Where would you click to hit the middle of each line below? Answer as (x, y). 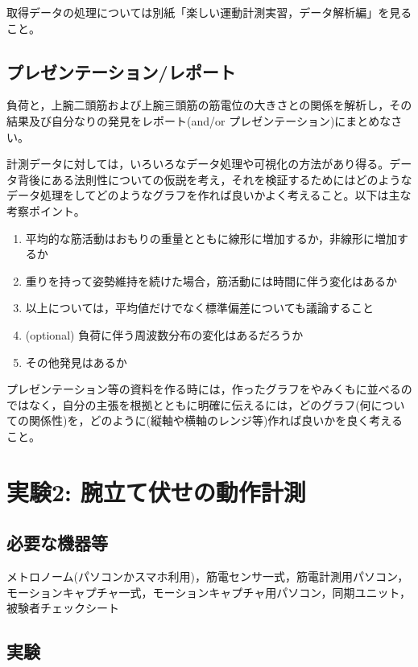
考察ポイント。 (46, 210)
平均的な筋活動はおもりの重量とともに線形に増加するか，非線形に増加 (211, 238)
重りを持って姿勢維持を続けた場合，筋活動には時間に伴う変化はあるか (211, 280)
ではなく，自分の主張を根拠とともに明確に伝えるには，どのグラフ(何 (189, 404)
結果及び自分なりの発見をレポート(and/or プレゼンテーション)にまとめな (199, 120)
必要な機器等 (57, 543)
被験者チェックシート (63, 608)
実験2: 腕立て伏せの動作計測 (156, 491)
